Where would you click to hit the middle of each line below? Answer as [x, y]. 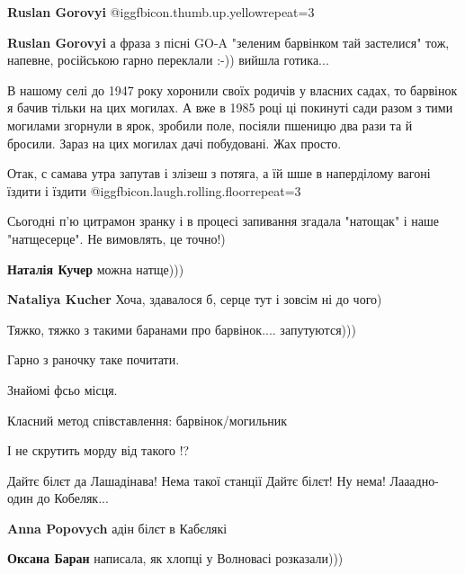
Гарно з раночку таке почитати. [94, 359]
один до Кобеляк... [58, 498]
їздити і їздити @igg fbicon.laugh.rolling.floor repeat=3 [154, 190]
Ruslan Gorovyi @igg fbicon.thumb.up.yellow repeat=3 [161, 12]
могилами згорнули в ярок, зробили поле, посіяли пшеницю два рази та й [210, 125]
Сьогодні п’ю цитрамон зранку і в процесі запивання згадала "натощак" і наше [224, 221]
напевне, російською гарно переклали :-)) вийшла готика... [168, 60]
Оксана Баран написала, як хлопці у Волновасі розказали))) [175, 558]
